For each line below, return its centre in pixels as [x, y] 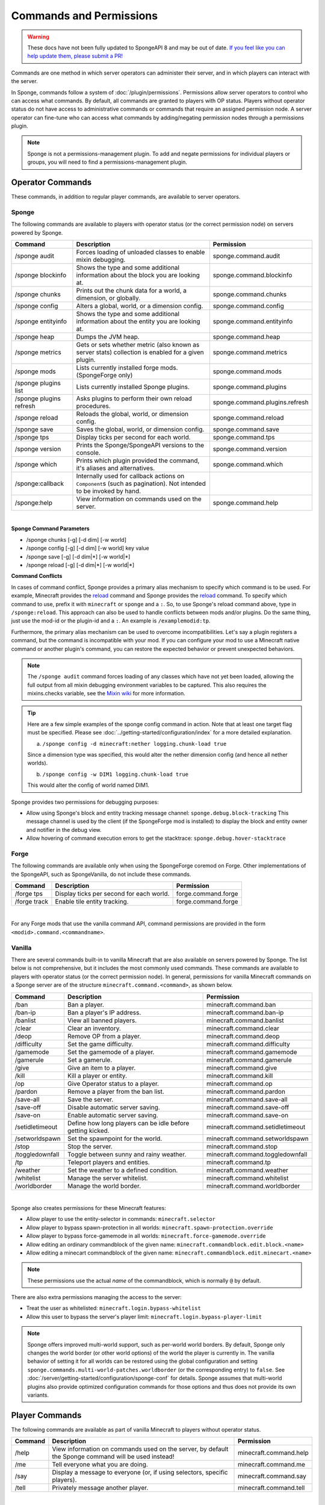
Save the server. [90, 1099]
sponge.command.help [246, 503]
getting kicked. [88, 1131]
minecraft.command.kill [240, 1076]
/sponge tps [32, 438]
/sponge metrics [38, 352]
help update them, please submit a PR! [75, 56]
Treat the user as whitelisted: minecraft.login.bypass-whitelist [113, 1308]
